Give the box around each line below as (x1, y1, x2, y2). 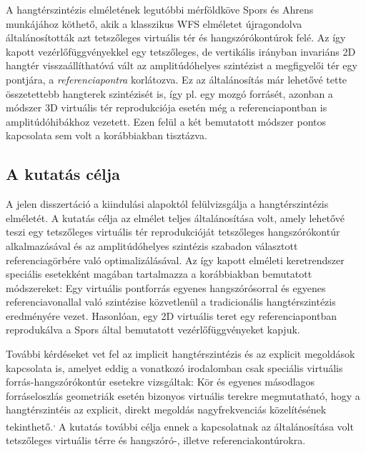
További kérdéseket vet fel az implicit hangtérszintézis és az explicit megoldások (6, 346, 355, 361)
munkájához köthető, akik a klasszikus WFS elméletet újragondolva (6, 16, 302, 31)
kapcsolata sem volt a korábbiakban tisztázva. (6, 128, 207, 143)
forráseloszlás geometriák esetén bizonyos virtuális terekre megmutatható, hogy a (6, 388, 360, 403)
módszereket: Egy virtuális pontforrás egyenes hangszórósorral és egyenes (6, 280, 326, 295)
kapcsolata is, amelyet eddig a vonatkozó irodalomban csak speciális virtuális (6, 360, 343, 375)
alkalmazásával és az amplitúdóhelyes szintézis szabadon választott (6, 238, 298, 253)
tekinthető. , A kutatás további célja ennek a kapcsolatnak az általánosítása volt (6, 417, 354, 433)
